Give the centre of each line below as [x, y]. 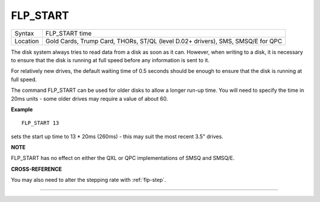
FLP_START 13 [40, 123]
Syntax [24, 33]
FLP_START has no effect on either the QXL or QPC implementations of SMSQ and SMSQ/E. [123, 158]
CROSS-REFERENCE [36, 169]
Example [22, 109]
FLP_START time [68, 33]
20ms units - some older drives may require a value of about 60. [89, 98]
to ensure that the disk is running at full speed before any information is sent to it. [110, 60]
